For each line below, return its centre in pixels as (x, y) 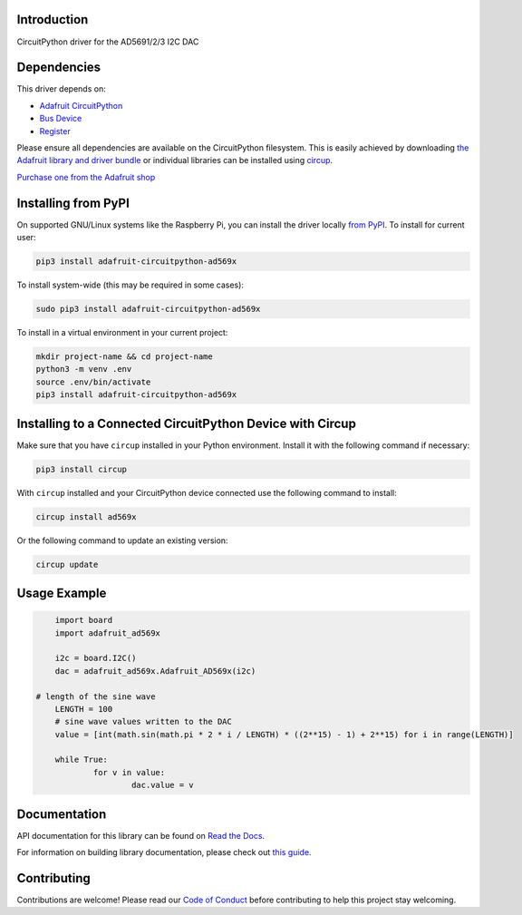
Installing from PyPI (73, 203)
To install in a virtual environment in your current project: (122, 332)
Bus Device (61, 119)
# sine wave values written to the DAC (144, 722)
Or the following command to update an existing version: (122, 540)
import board (84, 620)
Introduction (53, 19)
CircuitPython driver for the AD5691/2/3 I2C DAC (108, 42)
